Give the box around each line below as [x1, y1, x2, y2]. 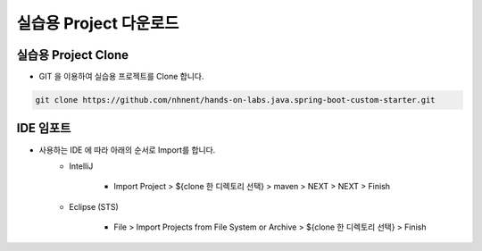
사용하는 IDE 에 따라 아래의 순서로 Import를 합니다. [38, 144, 216, 155]
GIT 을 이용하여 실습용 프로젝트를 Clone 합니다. [38, 71, 204, 82]
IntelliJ [69, 161, 94, 172]
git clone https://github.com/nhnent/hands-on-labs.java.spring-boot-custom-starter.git [35, 95, 436, 105]
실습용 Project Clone [16, 47, 129, 63]
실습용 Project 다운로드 [16, 13, 179, 33]
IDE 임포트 [16, 121, 71, 136]
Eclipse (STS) [69, 201, 120, 212]
